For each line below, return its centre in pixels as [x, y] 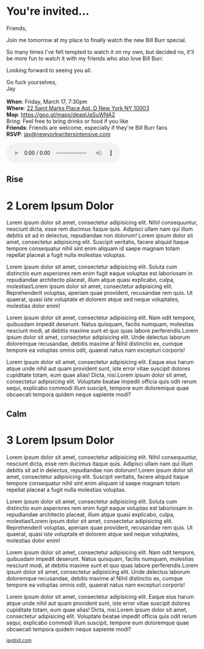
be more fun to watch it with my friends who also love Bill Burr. [85, 58]
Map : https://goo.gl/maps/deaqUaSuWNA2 [61, 114]
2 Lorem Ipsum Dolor [60, 206]
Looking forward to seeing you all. [49, 70]
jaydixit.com [19, 640]
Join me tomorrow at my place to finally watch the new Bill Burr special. [96, 40]
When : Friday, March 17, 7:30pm [47, 102]
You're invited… [48, 11]
